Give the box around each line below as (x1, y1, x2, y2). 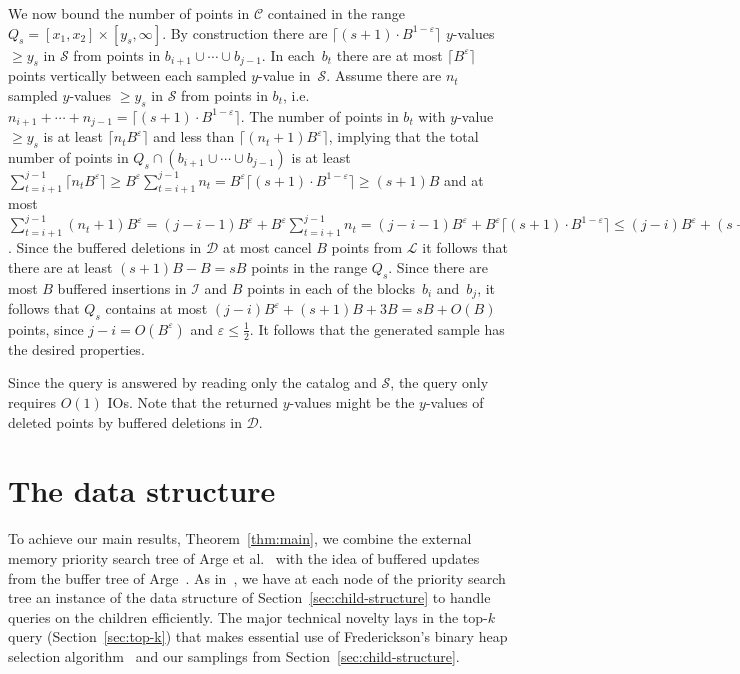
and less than (153, 126, 235, 147)
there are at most (336, 44, 443, 65)
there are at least (8, 256, 113, 277)
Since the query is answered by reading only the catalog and (8, 372, 377, 393)
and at (444, 169, 484, 190)
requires (8, 392, 56, 413)
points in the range (251, 256, 368, 277)
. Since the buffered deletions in (8, 237, 202, 258)
